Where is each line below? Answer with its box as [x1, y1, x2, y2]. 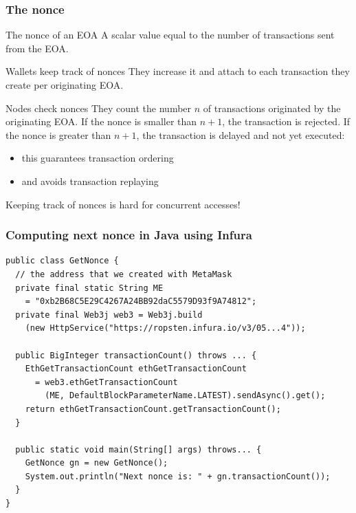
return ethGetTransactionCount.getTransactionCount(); [25, 404, 281, 414]
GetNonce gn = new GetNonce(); [25, 458, 168, 468]
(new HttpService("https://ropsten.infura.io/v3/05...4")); [25, 323, 306, 334]
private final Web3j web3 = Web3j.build [15, 309, 203, 320]
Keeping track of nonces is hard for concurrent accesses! [5, 197, 241, 211]
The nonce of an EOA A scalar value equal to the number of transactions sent [5, 28, 335, 42]
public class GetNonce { [5, 256, 119, 266]
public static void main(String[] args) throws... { [15, 444, 262, 455]
